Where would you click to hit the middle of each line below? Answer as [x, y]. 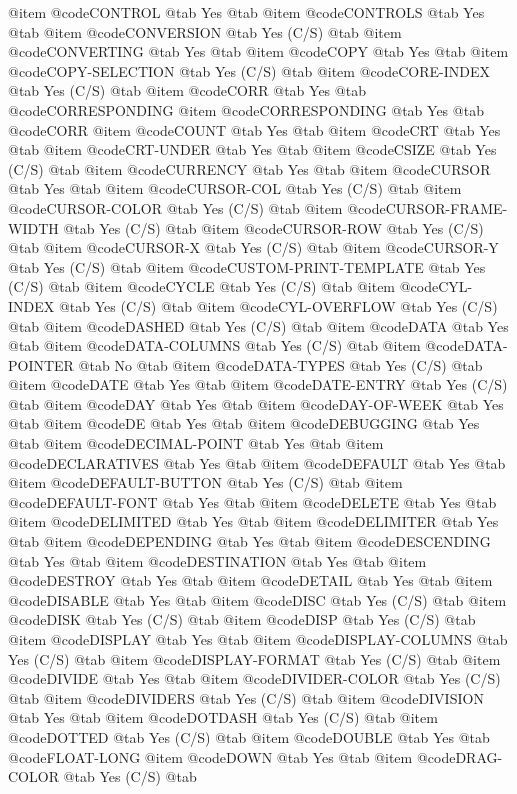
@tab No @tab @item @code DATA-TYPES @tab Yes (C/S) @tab [280, 364]
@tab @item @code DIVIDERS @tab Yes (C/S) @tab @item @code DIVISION [246, 697]
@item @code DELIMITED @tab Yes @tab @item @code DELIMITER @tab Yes [253, 521]
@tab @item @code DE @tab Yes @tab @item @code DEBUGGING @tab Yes [244, 423]
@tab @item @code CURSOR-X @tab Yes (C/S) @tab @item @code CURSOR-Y [253, 247]
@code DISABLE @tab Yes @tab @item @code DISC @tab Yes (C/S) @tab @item [257, 599]
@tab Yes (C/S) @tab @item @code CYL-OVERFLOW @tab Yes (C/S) [278, 305]
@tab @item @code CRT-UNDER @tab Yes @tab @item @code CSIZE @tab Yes [252, 149]
